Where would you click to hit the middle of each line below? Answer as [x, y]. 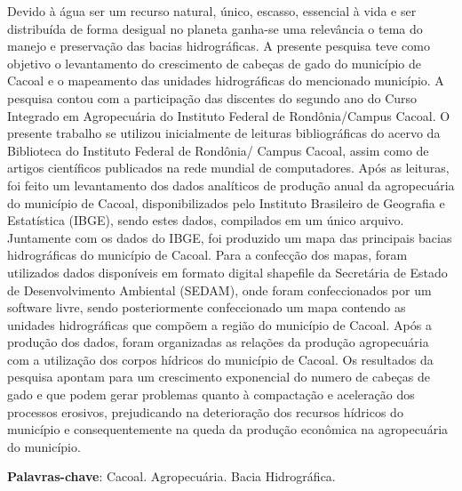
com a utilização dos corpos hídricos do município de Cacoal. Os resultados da [220, 359]
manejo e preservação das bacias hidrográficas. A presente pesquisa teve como [219, 46]
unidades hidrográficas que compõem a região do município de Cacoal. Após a [219, 324]
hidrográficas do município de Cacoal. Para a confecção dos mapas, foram [207, 255]
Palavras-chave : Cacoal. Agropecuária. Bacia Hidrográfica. [171, 476]
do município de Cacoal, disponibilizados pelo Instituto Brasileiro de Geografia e [226, 202]
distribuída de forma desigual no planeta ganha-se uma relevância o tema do [215, 28]
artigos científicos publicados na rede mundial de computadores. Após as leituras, [228, 168]
